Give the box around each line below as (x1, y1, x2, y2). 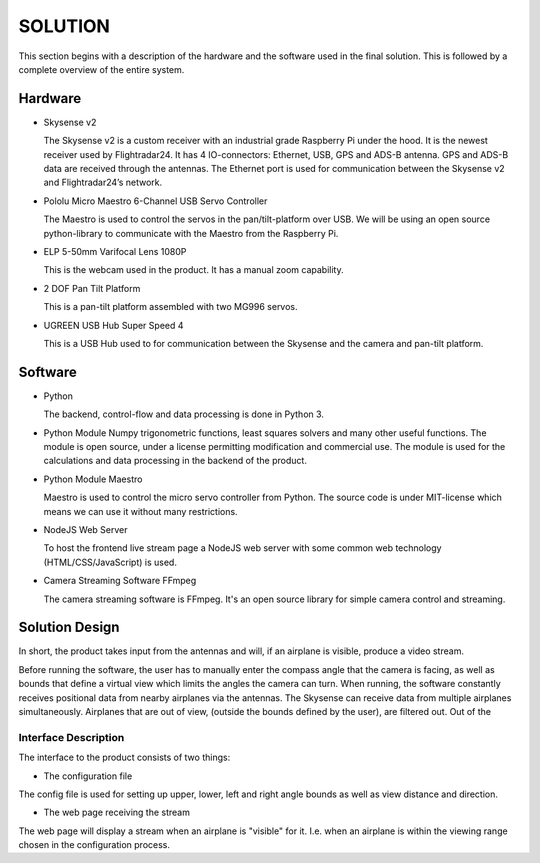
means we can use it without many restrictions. (43, 505, 239, 517)
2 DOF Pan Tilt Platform (43, 282, 141, 294)
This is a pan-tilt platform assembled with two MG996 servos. (43, 301, 299, 313)
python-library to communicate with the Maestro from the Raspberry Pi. (43, 227, 339, 239)
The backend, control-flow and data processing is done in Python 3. (43, 408, 325, 420)
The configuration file (43, 770, 133, 782)
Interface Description (18, 730, 125, 744)
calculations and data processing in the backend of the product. (43, 455, 307, 467)
